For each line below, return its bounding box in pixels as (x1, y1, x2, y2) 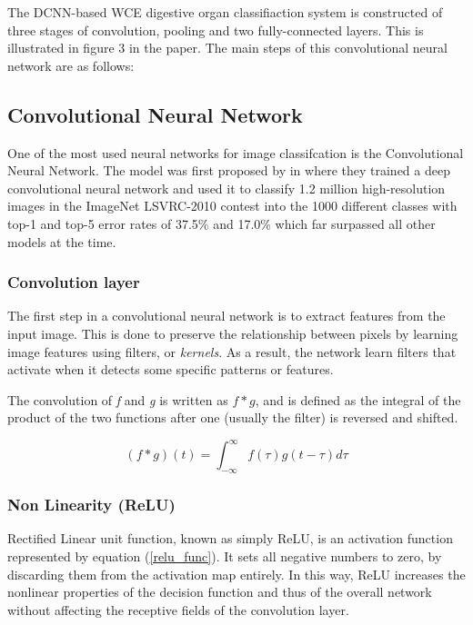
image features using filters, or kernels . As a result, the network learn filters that (7, 342, 457, 361)
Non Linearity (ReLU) (7, 493, 176, 516)
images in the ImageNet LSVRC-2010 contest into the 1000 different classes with (7, 196, 458, 215)
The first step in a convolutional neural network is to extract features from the (7, 306, 446, 325)
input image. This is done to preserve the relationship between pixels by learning (7, 323, 458, 342)
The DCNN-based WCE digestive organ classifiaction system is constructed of (7, 3, 443, 21)
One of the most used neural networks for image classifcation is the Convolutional (7, 143, 464, 162)
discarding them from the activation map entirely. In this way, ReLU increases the (7, 564, 466, 583)
